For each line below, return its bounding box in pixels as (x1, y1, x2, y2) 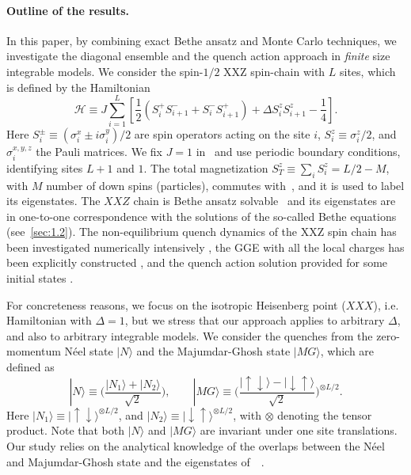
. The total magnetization (143, 159, 268, 176)
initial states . (6, 270, 74, 287)
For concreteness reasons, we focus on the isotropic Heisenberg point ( (6, 296, 346, 313)
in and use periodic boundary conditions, (196, 143, 401, 160)
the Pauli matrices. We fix (36, 143, 162, 160)
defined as (6, 359, 55, 375)
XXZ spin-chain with (223, 63, 325, 79)
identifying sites (6, 159, 83, 176)
